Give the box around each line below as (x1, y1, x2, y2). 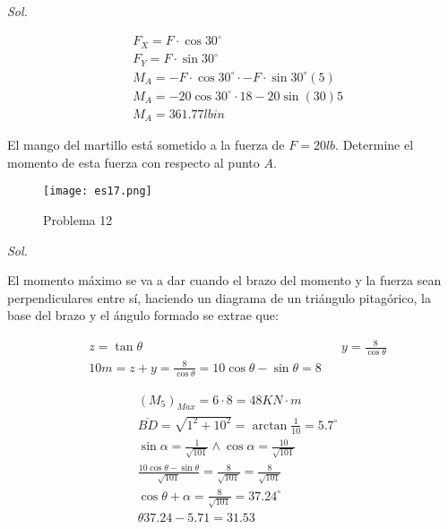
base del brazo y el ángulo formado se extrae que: (7, 306, 279, 325)
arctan (252, 419, 288, 432)
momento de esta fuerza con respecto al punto (7, 152, 260, 171)
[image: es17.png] (43, 185, 152, 198)
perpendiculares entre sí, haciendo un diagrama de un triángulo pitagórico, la (7, 288, 431, 307)
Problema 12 (43, 210, 113, 229)
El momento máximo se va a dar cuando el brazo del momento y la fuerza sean (7, 271, 442, 290)
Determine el (342, 135, 414, 154)
